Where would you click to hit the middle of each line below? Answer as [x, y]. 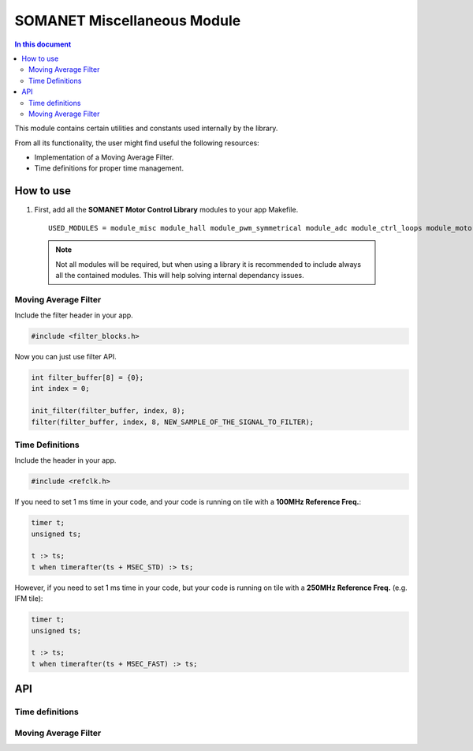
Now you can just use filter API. [66, 357]
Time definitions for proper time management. [109, 168]
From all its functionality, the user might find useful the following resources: [137, 143]
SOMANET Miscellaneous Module [128, 21]
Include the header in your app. [65, 460]
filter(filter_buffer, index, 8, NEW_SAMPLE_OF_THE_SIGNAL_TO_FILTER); [173, 422]
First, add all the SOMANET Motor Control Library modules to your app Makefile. [166, 210]
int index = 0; [60, 389]
